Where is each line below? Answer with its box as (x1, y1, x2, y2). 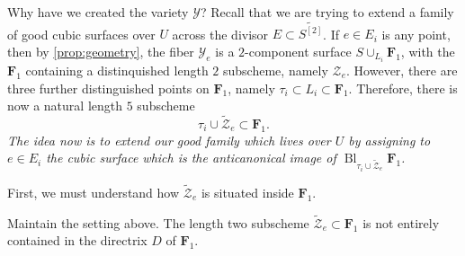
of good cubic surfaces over (7, 24, 156, 43)
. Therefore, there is (348, 78, 458, 97)
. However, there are (346, 60, 458, 79)
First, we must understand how (7, 182, 180, 201)
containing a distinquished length (25, 60, 209, 79)
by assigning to (348, 130, 431, 149)
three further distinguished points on (7, 78, 210, 97)
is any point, (381, 24, 451, 43)
